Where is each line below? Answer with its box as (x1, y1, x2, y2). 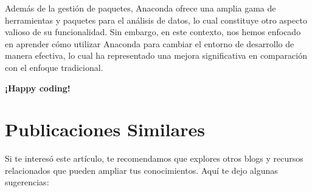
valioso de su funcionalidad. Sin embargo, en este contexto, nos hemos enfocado (5, 25, 301, 38)
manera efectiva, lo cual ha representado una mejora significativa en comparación (5, 49, 307, 62)
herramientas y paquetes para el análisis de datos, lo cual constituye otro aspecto (5, 13, 307, 26)
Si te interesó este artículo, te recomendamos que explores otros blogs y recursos (5, 152, 303, 165)
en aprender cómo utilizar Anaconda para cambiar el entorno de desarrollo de (5, 37, 294, 50)
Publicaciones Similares (5, 117, 205, 142)
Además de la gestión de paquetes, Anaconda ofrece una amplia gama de (5, 2, 276, 14)
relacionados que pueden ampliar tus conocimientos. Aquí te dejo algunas (5, 164, 278, 176)
